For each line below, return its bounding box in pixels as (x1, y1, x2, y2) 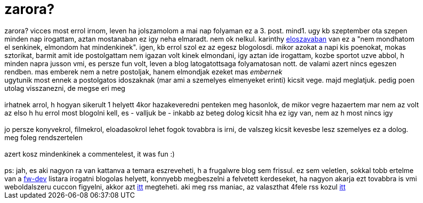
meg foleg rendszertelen (4, 133, 83, 142)
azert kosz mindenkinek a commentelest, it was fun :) (4, 149, 175, 158)
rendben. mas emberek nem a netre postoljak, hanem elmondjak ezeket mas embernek (4, 67, 282, 76)
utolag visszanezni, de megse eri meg (4, 84, 126, 92)
